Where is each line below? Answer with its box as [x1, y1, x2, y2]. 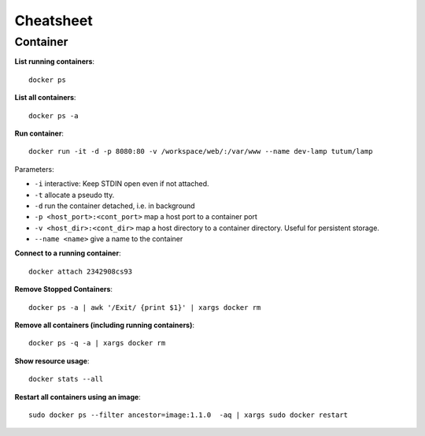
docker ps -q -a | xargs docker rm [28, 339, 166, 348]
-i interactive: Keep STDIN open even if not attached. [34, 179, 209, 188]
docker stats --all [28, 375, 104, 384]
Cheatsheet [14, 12, 94, 29]
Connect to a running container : [14, 248, 121, 258]
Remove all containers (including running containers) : [14, 320, 194, 330]
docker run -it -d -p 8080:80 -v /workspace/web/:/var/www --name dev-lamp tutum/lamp [28, 147, 373, 156]
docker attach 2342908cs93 [28, 266, 133, 276]
